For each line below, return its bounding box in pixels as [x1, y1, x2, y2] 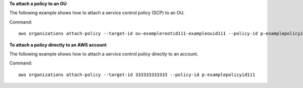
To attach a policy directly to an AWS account [9, 41, 107, 47]
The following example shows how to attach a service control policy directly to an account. [9, 50, 198, 57]
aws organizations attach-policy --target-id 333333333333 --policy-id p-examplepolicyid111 [18, 71, 256, 77]
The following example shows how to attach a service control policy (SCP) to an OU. [9, 10, 185, 16]
